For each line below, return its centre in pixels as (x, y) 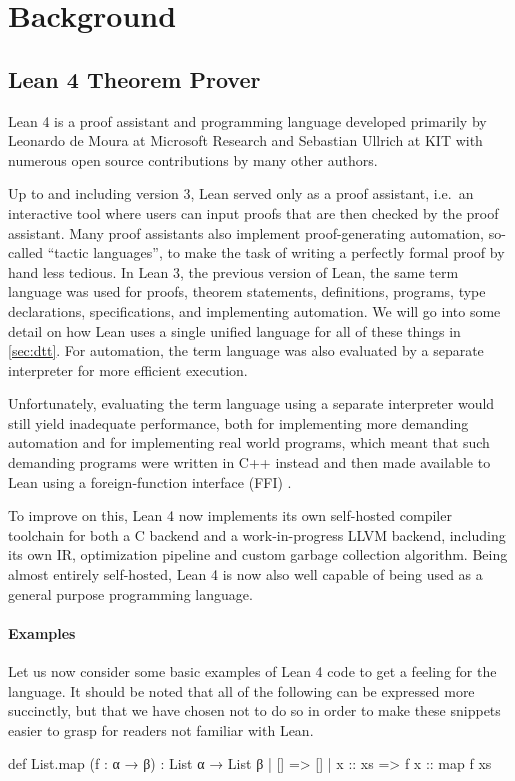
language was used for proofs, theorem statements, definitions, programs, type (247, 291)
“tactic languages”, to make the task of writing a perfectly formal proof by (276, 252)
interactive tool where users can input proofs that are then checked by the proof (253, 212)
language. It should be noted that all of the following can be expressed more (241, 690)
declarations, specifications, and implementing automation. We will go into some (254, 310)
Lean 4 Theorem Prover (134, 78)
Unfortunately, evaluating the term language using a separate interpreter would (251, 403)
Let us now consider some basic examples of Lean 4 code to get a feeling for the (252, 671)
